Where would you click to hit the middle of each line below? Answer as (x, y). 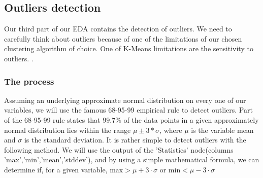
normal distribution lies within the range (68, 130)
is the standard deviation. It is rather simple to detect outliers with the (135, 140)
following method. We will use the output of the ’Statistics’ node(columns (119, 149)
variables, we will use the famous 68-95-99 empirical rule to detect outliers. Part (128, 110)
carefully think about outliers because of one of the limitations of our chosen (123, 38)
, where (171, 130)
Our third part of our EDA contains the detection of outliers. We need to (118, 29)
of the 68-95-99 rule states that (52, 119)
